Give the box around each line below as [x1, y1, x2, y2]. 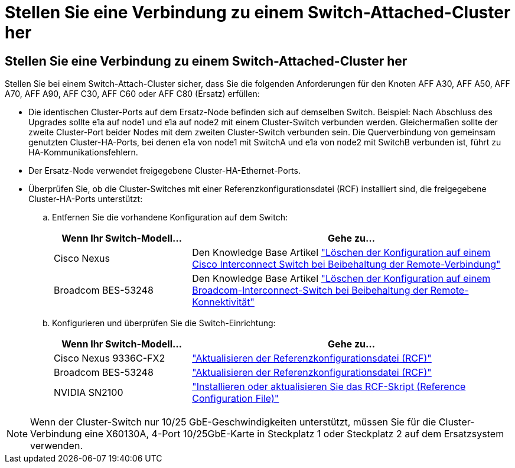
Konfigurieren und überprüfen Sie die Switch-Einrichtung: [52, 318, 276, 329]
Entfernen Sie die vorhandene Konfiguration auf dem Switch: [52, 212, 288, 223]
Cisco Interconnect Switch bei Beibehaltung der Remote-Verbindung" [192, 258, 501, 271]
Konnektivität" [192, 296, 255, 308]
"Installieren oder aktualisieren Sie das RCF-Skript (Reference [192, 381, 466, 393]
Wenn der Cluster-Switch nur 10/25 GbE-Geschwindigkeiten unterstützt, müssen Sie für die [30, 416, 436, 428]
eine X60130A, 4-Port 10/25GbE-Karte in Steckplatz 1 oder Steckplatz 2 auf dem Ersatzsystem [84, 428, 504, 440]
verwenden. [30, 440, 83, 452]
